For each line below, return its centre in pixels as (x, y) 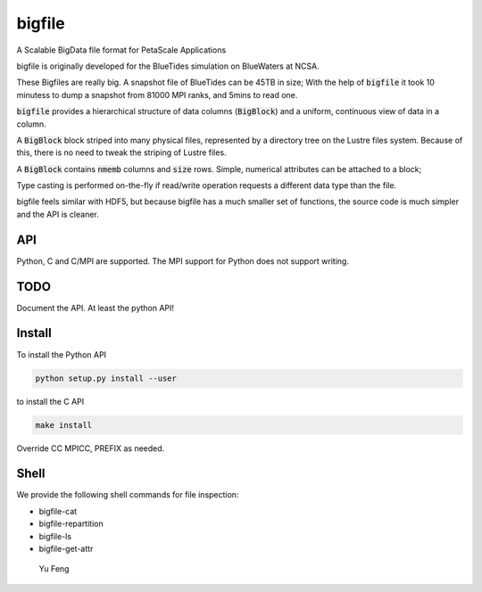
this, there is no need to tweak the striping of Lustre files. (121, 152)
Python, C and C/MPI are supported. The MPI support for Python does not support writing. (183, 261)
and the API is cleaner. (58, 214)
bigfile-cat (58, 511)
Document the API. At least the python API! (95, 308)
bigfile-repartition (71, 524)
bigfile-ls (55, 536)
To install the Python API (62, 354)
